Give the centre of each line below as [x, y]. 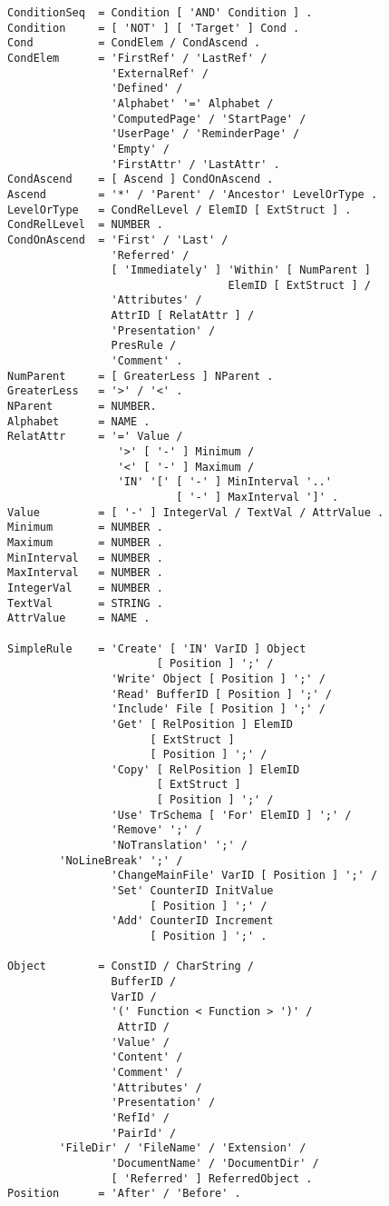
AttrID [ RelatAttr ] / [183, 316]
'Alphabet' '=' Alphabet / [192, 103]
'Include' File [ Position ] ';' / [218, 709]
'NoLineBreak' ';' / [121, 860]
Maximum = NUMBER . [85, 542]
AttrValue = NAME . [79, 618]
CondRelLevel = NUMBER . [85, 225]
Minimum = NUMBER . [85, 528]
